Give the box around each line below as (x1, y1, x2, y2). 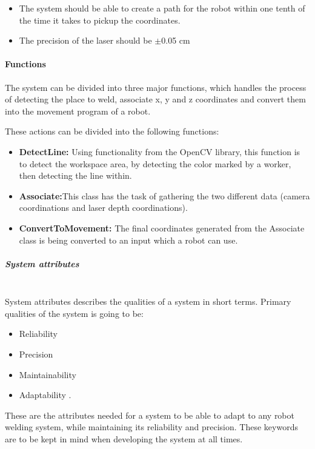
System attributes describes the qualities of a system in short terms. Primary (5, 295, 291, 308)
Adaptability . (19, 388, 71, 401)
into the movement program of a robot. (5, 104, 151, 117)
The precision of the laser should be (19, 34, 152, 47)
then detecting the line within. (19, 169, 132, 182)
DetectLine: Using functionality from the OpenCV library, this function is (19, 145, 300, 158)
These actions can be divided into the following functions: (5, 125, 219, 138)
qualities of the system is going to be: (5, 307, 144, 319)
